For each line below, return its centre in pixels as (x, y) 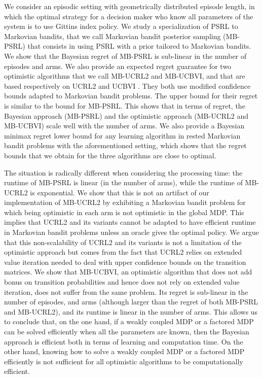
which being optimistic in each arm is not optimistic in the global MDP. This (124, 212)
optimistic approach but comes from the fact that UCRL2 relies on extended (123, 252)
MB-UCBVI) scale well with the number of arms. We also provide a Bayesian (124, 126)
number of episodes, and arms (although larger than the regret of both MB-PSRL (131, 302)
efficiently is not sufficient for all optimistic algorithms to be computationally (124, 361)
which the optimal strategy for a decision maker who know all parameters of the (129, 16)
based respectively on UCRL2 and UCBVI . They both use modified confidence (127, 85)
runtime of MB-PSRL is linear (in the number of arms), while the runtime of (123, 182)
